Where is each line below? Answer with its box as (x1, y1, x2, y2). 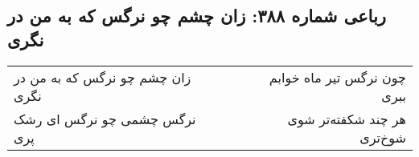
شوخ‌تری (359, 127, 406, 147)
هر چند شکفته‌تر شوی (287, 109, 406, 128)
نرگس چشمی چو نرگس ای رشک (14, 109, 196, 128)
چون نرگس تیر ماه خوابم (269, 67, 406, 87)
